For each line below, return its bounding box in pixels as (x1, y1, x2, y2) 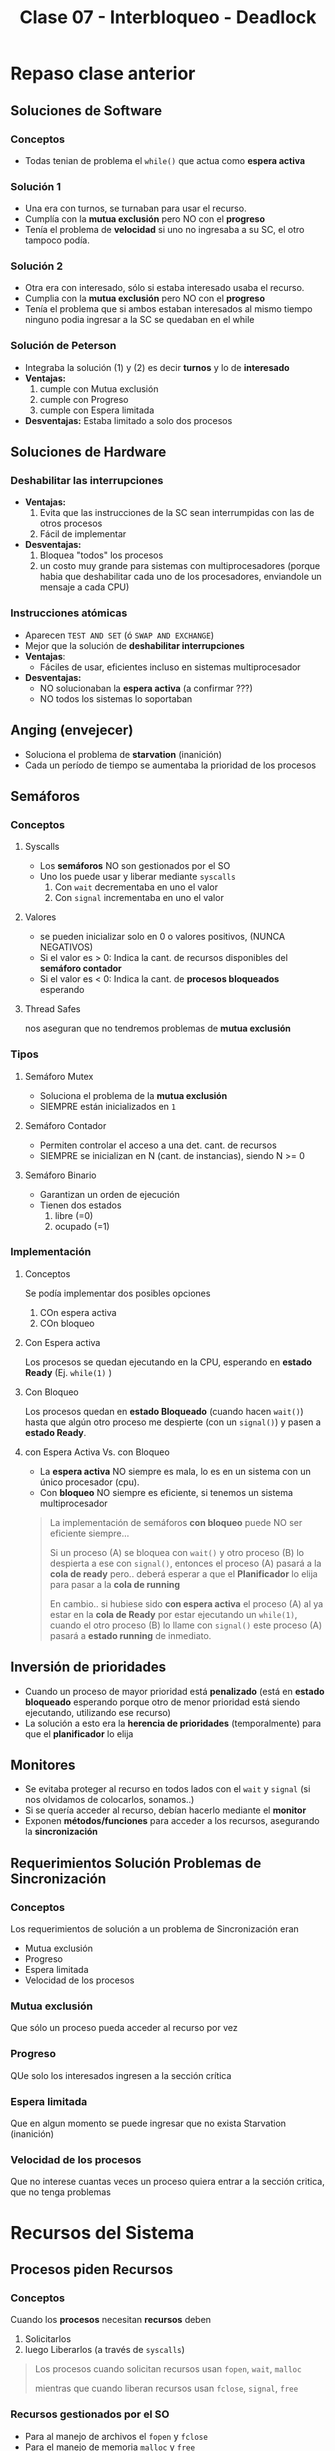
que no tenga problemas (10, 2186, 112, 2198)
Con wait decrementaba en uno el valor (54, 881, 218, 893)
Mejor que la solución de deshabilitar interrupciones (24, 639, 245, 651)
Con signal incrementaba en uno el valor (54, 892, 225, 904)
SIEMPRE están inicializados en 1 (39, 1100, 177, 1112)
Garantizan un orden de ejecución (39, 1188, 180, 1200)
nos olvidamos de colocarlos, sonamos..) (24, 1794, 195, 1806)
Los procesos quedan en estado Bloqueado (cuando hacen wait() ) (24, 1405, 304, 1417)
